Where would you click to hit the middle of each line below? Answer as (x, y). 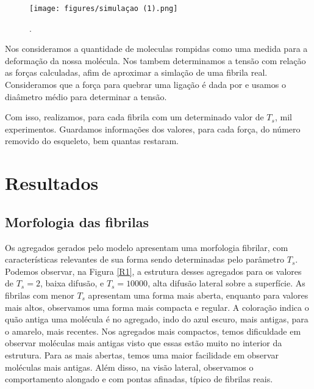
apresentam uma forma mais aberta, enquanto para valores (198, 295)
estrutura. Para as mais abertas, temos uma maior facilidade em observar (142, 354)
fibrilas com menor (40, 295)
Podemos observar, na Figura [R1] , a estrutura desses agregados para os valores (153, 271)
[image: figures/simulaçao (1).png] (104, 9)
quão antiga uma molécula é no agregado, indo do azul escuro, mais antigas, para (157, 319)
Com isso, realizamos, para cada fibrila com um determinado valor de (134, 117)
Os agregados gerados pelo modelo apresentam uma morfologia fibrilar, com (147, 247)
